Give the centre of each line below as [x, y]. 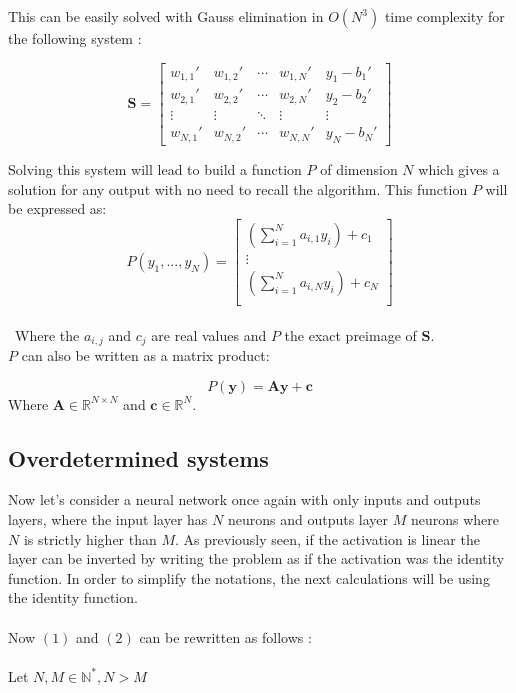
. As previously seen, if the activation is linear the [327, 538]
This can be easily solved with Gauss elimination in [166, 16]
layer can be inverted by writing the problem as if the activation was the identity [256, 558]
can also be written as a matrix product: [145, 355]
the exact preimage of [350, 334]
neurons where [455, 519]
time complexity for [444, 16]
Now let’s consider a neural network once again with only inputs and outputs [244, 499]
